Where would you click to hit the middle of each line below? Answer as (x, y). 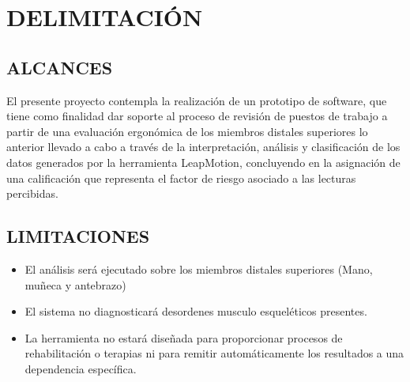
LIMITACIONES (78, 236)
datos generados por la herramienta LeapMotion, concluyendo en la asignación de (203, 162)
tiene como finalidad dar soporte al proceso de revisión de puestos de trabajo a (197, 116)
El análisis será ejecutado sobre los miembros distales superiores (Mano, (199, 269)
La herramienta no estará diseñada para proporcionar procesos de (184, 337)
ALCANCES (60, 67)
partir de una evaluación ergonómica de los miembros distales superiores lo (187, 131)
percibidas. (32, 193)
